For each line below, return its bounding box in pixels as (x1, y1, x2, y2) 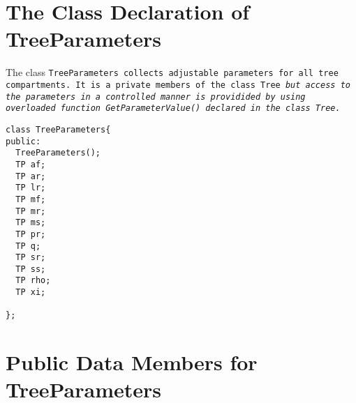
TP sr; (15, 252, 46, 263)
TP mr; (15, 206, 46, 216)
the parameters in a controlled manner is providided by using (6, 91, 306, 102)
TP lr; (15, 183, 46, 193)
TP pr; (15, 229, 46, 239)
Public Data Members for (6, 348, 258, 377)
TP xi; (15, 287, 46, 298)
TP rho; (15, 275, 51, 286)
